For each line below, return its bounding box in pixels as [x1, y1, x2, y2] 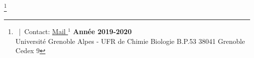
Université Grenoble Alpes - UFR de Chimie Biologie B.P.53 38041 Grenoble [15, 36, 245, 46]
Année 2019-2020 [73, 26, 132, 37]
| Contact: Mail [19, 26, 66, 37]
